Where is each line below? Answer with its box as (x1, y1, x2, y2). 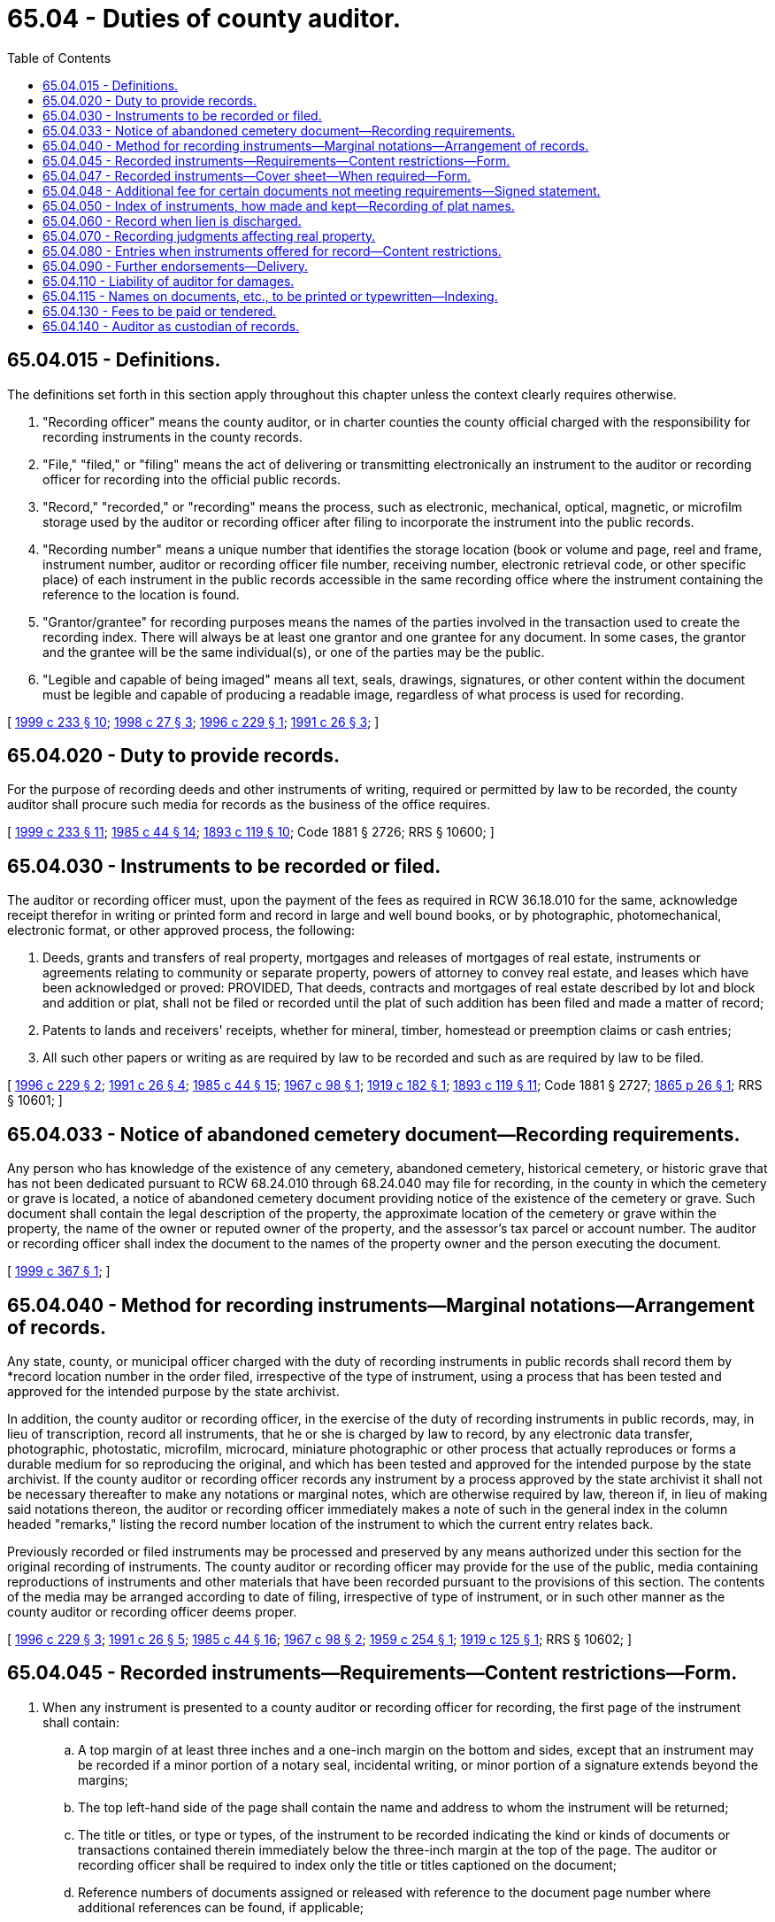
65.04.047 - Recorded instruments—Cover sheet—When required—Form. (42, 167, 472, 183)
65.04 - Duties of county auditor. (7, 4, 402, 34)
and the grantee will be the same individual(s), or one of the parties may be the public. (42, 644, 545, 660)
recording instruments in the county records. (42, 428, 303, 444)
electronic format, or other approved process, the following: (7, 922, 356, 938)
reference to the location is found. (42, 586, 240, 602)
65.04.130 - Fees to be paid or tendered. (42, 303, 277, 319)
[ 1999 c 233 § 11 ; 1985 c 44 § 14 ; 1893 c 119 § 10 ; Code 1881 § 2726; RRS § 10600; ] (7, 824, 495, 840)
